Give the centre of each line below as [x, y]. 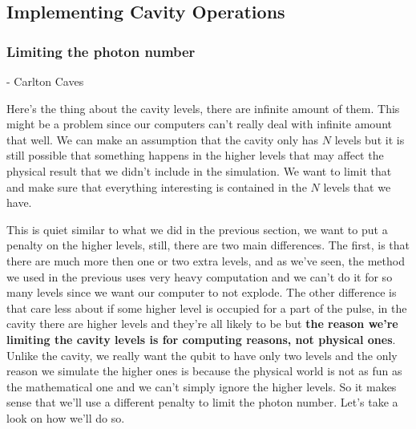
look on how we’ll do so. [66, 417]
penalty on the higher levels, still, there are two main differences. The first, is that [208, 245]
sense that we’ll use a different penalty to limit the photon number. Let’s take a [202, 402]
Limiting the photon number [101, 51]
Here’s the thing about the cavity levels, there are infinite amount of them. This [203, 108]
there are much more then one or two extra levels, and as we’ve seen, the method [206, 260]
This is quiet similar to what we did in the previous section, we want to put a [197, 229]
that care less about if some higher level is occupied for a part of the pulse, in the [207, 308]
